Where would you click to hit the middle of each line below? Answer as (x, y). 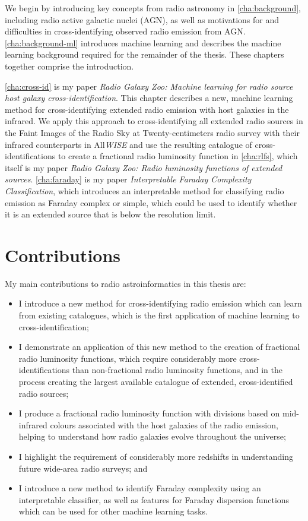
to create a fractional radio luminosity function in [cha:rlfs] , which (178, 156)
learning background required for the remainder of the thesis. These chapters (145, 54)
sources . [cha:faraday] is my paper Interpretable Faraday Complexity (128, 179)
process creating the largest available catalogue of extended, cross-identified (156, 381)
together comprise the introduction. (69, 66)
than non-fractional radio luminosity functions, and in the (177, 370)
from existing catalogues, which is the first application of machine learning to (159, 315)
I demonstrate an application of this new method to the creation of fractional (159, 347)
